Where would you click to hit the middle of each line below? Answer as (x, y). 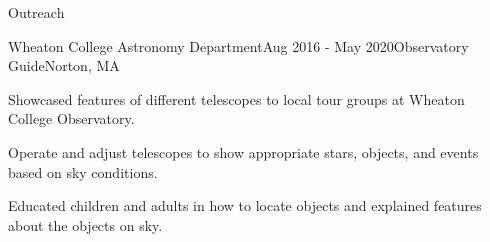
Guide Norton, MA (64, 65)
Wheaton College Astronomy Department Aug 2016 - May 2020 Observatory (238, 45)
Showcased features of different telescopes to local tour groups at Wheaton (236, 98)
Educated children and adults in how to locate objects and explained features (245, 205)
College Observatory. (71, 118)
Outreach (36, 12)
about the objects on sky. (85, 224)
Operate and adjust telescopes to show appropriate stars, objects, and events (243, 151)
